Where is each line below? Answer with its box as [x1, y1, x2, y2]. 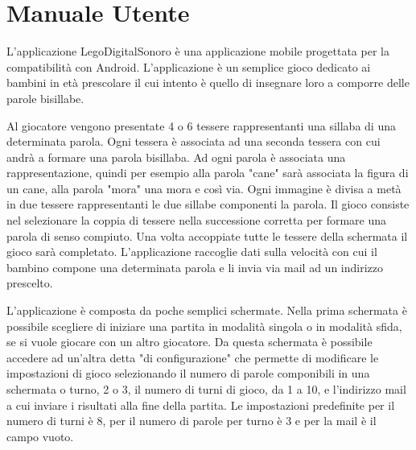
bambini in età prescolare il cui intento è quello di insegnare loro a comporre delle [6, 74, 410, 91]
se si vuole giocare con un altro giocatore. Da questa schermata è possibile [6, 333, 373, 350]
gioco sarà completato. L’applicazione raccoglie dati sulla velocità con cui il [6, 243, 377, 260]
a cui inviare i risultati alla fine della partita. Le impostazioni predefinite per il [6, 396, 395, 413]
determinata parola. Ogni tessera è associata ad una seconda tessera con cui [6, 133, 381, 150]
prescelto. [6, 275, 53, 291]
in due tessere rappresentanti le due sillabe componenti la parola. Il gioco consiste [6, 196, 410, 213]
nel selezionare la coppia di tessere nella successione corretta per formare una [6, 212, 387, 229]
